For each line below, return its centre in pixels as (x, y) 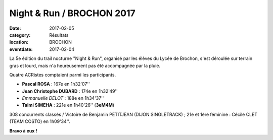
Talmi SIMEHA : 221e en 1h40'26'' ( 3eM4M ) (68, 105)
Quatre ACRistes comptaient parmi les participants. (63, 75)
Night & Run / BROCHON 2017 (73, 13)
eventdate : (21, 49)
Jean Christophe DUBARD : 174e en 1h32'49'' (70, 91)
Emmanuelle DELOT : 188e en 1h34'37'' (63, 98)
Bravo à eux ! (23, 130)
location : (19, 42)
